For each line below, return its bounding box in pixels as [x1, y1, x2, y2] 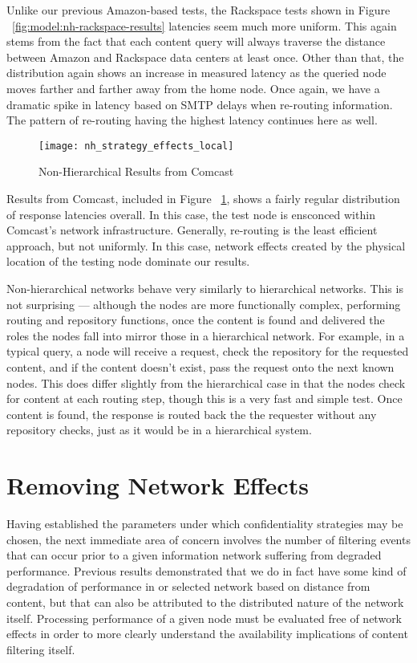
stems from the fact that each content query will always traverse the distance [6, 33, 386, 50]
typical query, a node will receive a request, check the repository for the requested [6, 343, 409, 360]
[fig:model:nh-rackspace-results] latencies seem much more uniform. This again [12, 17, 397, 34]
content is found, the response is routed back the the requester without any [6, 405, 377, 422]
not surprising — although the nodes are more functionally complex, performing [6, 295, 401, 312]
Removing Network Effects [6, 469, 309, 502]
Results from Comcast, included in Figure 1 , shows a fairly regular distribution [6, 190, 400, 206]
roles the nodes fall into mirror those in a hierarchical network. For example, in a [6, 327, 405, 344]
